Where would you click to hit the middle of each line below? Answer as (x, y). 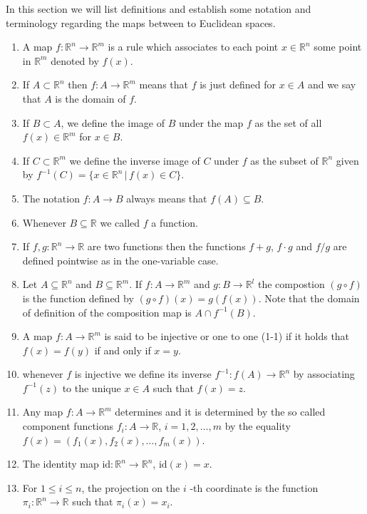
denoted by (75, 60)
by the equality (258, 426)
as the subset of (284, 160)
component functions (68, 426)
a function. (175, 222)
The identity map (61, 464)
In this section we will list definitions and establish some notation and (159, 9)
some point (338, 47)
